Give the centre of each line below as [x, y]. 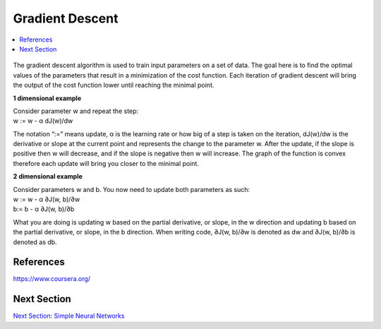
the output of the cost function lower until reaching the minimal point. [114, 85]
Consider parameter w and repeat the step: [76, 111]
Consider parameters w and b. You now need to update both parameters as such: [132, 189]
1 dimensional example [47, 98]
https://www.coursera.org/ [52, 279]
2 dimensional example [48, 177]
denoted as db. [35, 242]
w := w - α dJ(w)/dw [43, 121]
